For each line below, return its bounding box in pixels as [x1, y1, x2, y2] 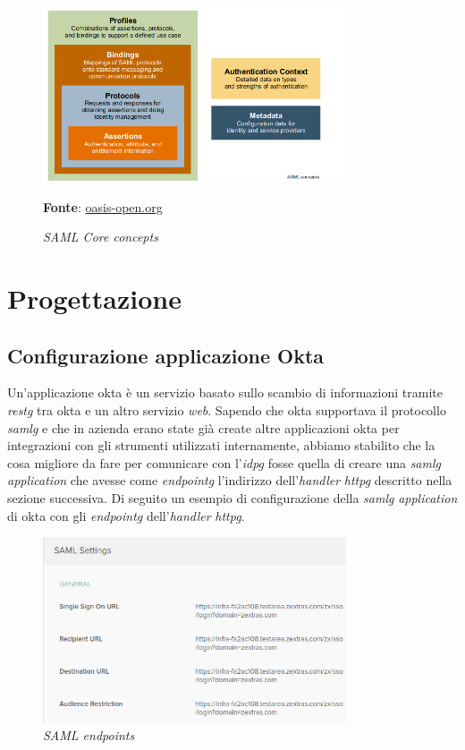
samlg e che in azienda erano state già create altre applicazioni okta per [7, 418, 400, 437]
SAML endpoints [43, 726, 135, 745]
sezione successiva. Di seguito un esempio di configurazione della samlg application [7, 488, 458, 507]
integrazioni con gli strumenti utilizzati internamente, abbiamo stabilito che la [7, 436, 435, 455]
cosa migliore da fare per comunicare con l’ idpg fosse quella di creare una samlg [7, 453, 441, 472]
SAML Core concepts [43, 227, 158, 246]
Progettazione [7, 280, 182, 317]
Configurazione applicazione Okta [7, 341, 325, 369]
